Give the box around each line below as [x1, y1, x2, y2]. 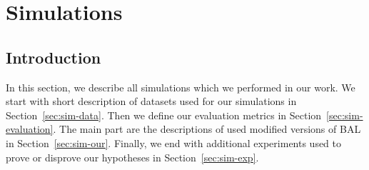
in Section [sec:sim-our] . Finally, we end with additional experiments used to [6, 135, 342, 150]
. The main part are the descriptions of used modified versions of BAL [53, 121, 361, 136]
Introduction [6, 46, 101, 68]
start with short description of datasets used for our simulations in [6, 94, 297, 109]
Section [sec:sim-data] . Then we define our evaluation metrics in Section [6, 107, 322, 122]
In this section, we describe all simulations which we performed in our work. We [6, 79, 355, 94]
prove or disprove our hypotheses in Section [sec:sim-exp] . [6, 149, 259, 164]
